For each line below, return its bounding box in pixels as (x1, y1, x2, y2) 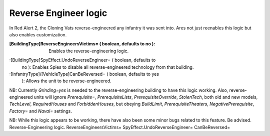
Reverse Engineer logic (9, 7, 107, 18)
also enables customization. (9, 31, 67, 37)
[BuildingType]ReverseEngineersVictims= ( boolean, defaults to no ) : (9, 41, 155, 47)
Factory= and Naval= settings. (9, 108, 72, 114)
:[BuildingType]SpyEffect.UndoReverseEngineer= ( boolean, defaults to (9, 57, 156, 63)
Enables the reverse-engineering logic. (48, 48, 129, 54)
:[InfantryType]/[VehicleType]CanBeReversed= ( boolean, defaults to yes (9, 71, 159, 77)
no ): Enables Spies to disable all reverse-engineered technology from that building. (21, 64, 194, 70)
